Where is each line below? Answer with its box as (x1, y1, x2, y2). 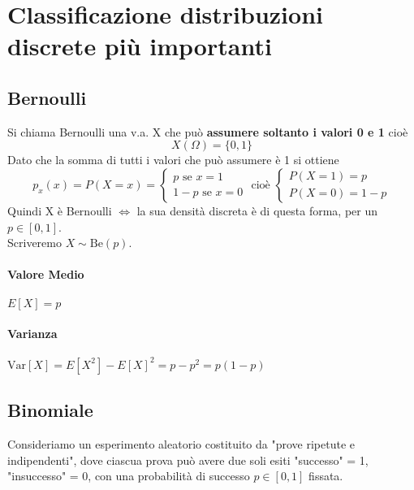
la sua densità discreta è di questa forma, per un (136, 202, 378, 219)
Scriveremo (7, 234, 62, 251)
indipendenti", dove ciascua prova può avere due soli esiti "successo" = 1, (7, 451, 369, 468)
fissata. (308, 467, 343, 484)
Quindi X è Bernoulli (7, 202, 112, 219)
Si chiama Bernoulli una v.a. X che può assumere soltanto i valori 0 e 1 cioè (7, 123, 408, 140)
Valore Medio (7, 266, 84, 283)
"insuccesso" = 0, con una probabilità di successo (7, 467, 250, 484)
